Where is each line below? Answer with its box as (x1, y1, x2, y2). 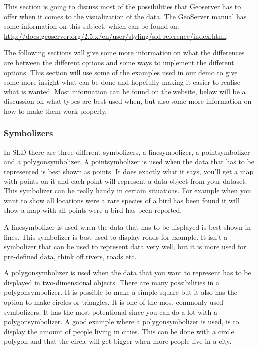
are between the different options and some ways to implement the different (4, 57, 234, 67)
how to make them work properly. (4, 105, 107, 116)
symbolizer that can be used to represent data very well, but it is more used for (4, 241, 246, 252)
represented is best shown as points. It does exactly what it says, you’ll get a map (4, 166, 254, 176)
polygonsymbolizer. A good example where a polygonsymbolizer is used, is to (4, 316, 239, 327)
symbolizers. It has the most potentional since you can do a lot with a (4, 306, 217, 317)
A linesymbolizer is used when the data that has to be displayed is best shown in (4, 221, 251, 232)
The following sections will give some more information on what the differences (4, 47, 245, 58)
